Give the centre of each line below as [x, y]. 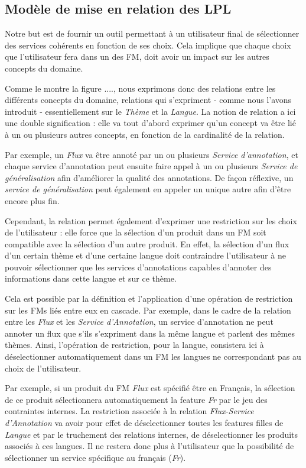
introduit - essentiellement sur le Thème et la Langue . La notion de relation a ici [150, 111]
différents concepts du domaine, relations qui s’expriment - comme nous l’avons [148, 100]
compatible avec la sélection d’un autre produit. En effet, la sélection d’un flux [147, 243]
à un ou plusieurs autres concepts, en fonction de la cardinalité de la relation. [145, 134]
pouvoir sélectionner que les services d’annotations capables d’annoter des [138, 267]
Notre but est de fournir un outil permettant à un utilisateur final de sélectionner [152, 33]
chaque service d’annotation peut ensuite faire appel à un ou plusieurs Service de [151, 166]
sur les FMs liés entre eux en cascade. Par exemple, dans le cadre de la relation [148, 310]
